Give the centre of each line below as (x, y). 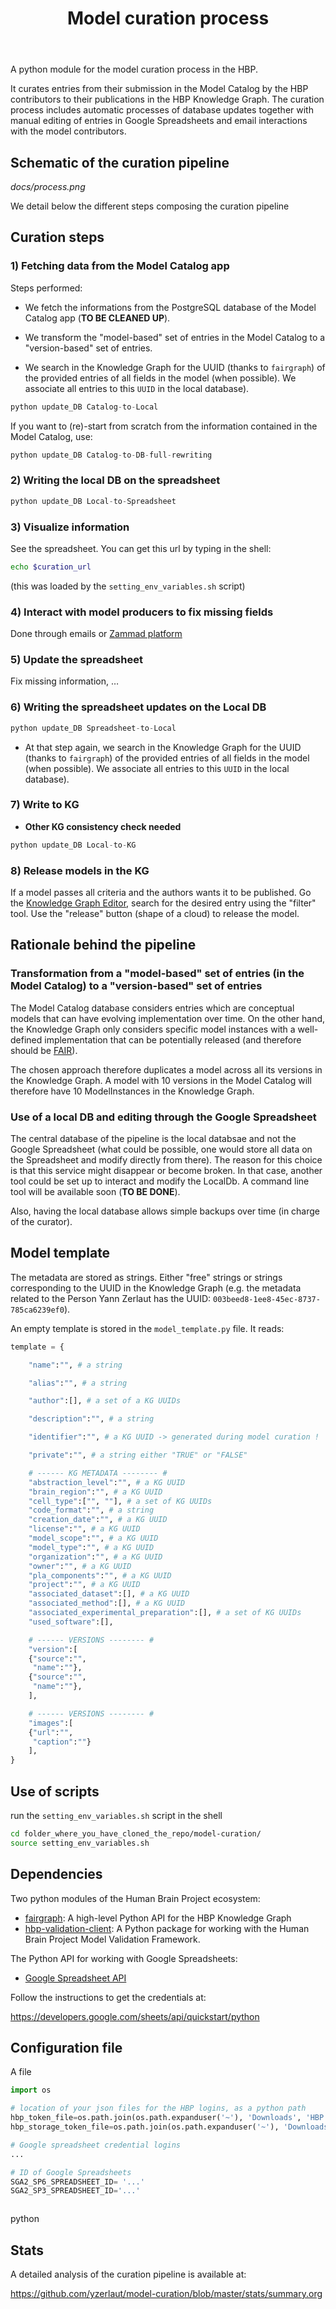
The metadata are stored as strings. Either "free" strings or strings (146, 1277)
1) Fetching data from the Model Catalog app (120, 266)
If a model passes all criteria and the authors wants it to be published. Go (161, 893)
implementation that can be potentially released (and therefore (173, 1039)
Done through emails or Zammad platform (96, 634)
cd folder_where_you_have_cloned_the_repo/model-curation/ (136, 1834)
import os (31, 2090)
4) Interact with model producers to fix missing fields (142, 612)
